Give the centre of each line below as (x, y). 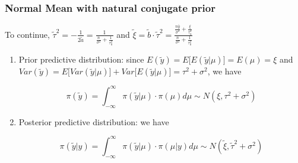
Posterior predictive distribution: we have (94, 121)
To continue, (27, 34)
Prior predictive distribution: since (81, 59)
